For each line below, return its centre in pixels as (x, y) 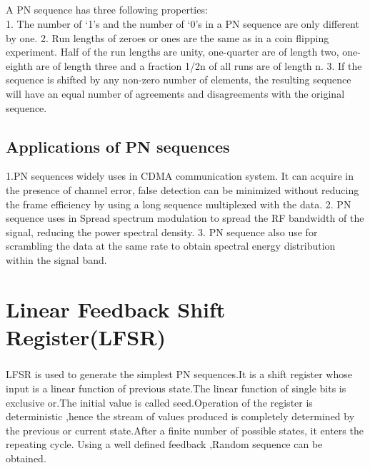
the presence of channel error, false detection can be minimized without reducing (182, 189)
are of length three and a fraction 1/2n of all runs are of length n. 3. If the (199, 65)
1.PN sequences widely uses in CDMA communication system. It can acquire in (180, 176)
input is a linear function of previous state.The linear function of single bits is (176, 388)
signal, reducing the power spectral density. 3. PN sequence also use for (162, 232)
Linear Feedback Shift (116, 309)
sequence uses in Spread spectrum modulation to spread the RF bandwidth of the (185, 218)
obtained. (26, 458)
